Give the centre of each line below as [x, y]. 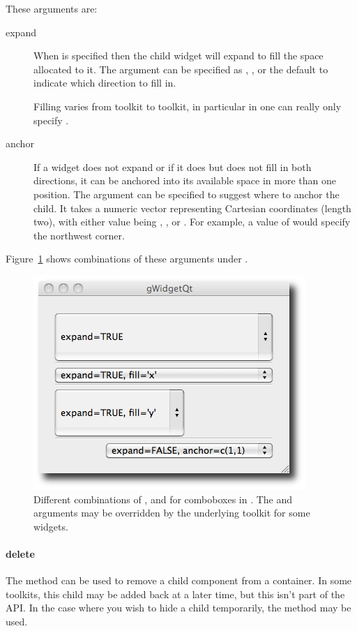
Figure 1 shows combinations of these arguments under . [127, 259]
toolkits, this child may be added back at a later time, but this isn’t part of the [175, 594]
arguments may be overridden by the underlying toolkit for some [172, 513]
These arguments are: [52, 8]
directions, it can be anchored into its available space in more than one [185, 180]
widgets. [51, 526]
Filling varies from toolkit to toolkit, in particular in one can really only [188, 106]
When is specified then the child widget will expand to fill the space [178, 55]
